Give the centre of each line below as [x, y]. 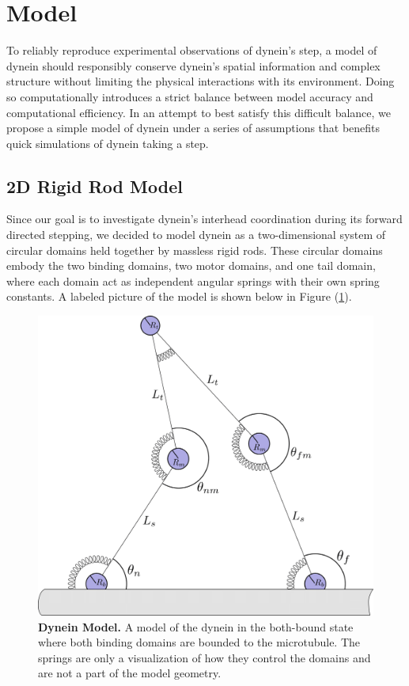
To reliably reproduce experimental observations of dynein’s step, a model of [192, 50]
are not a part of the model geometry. [130, 673]
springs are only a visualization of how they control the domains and [204, 657]
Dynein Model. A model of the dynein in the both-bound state [196, 626]
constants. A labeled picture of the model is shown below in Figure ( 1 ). [179, 296]
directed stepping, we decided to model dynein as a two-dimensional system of [196, 235]
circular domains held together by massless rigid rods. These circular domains [195, 250]
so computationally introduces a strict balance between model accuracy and [190, 96]
